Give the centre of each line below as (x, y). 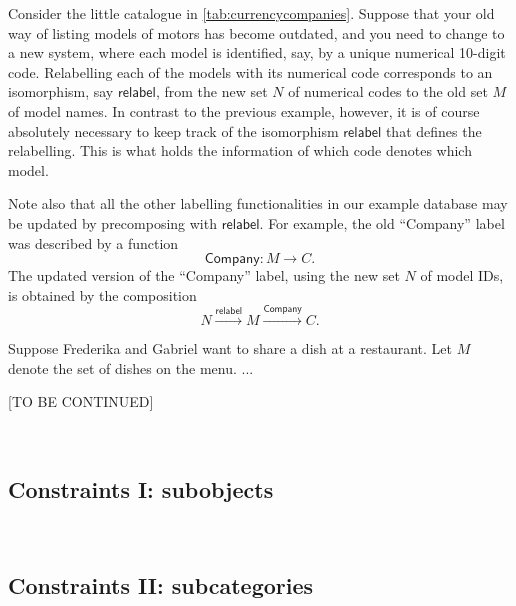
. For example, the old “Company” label (382, 222)
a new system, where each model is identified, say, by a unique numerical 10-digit (257, 52)
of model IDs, (462, 275)
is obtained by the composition (102, 294)
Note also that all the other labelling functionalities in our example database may (258, 203)
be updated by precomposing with (112, 222)
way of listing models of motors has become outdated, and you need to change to (256, 32)
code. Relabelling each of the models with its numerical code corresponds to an (250, 71)
